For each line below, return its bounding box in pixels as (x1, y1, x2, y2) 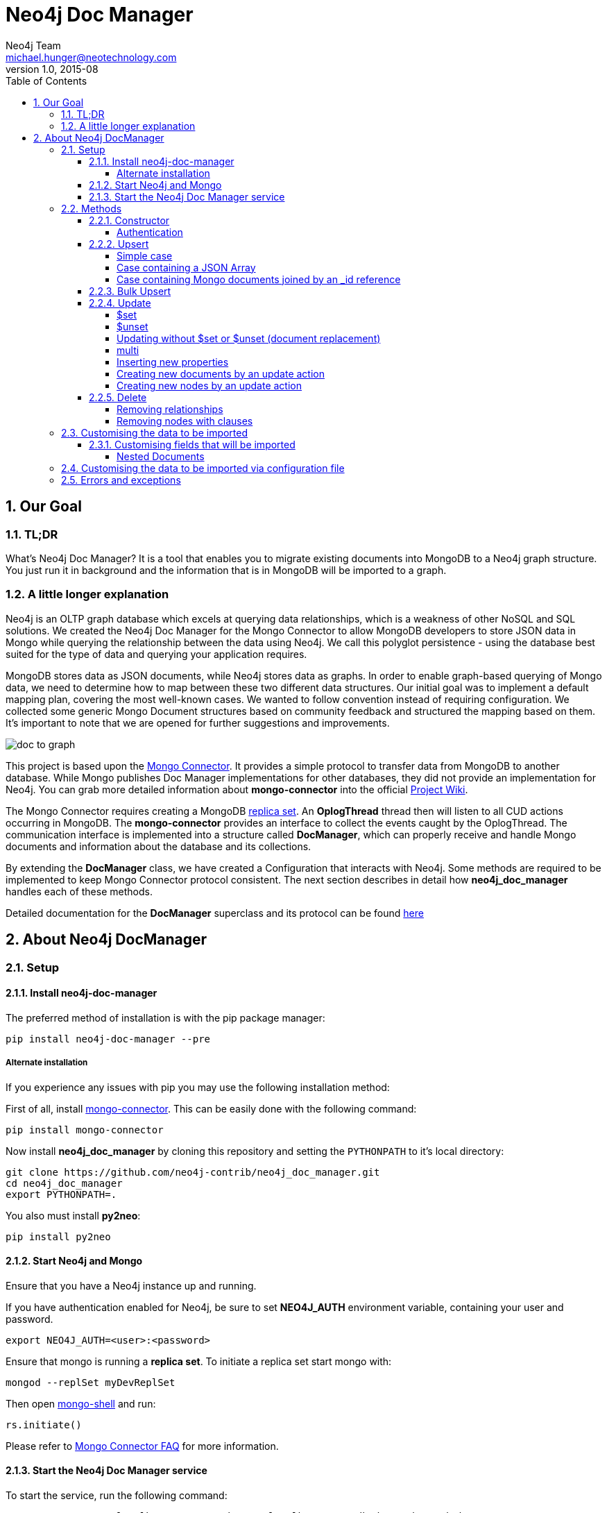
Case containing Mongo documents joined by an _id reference (117, 273, 401, 285)
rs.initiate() (6, 1419, 82, 1430)
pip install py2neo (6, 1231, 111, 1242)
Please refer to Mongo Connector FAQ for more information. (6, 1439, 279, 1452)
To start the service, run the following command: (6, 1489, 228, 1501)
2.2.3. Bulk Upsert (89, 285, 171, 297)
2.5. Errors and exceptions (61, 473, 181, 486)
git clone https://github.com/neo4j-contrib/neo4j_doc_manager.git (6, 1166, 380, 1178)
